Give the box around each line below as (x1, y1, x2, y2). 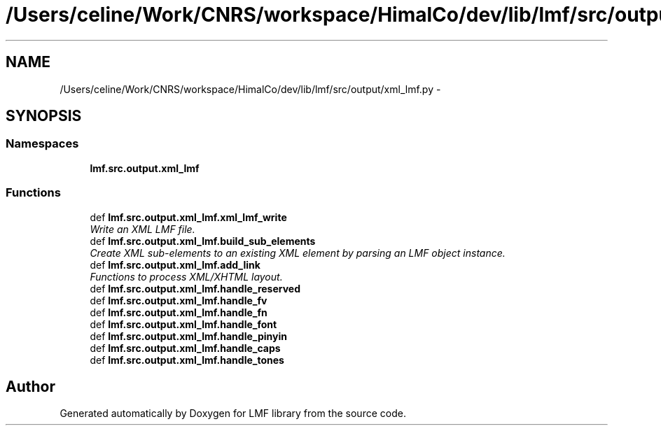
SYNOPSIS (6, 107, 82, 125)
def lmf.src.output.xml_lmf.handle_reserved (90, 282, 301, 295)
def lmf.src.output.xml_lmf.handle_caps (90, 341, 281, 354)
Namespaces (6, 136, 79, 151)
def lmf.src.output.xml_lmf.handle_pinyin (90, 330, 287, 342)
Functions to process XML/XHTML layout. (90, 270, 283, 283)
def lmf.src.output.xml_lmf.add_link (90, 258, 260, 271)
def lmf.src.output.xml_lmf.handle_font (90, 318, 277, 330)
